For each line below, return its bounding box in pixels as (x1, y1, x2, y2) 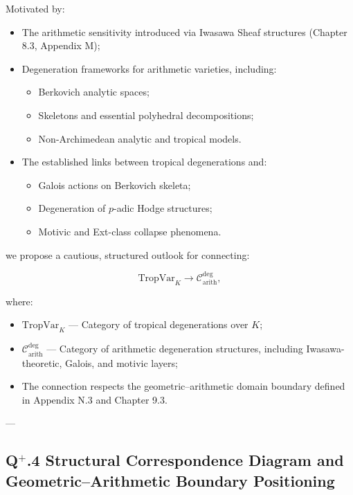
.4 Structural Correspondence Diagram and (26, 449, 344, 471)
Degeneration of (38, 201, 106, 215)
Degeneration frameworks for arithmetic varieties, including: (21, 61, 277, 75)
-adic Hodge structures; (114, 201, 212, 215)
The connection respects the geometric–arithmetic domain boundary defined (21, 379, 345, 393)
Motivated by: (6, 1, 65, 15)
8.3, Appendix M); (21, 38, 100, 53)
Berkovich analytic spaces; (38, 84, 150, 99)
